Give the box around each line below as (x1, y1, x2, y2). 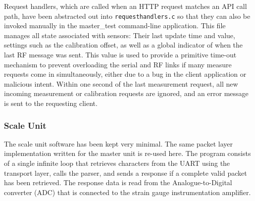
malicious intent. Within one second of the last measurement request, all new (4, 78, 238, 89)
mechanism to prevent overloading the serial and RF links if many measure (4, 59, 232, 69)
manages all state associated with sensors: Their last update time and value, (4, 30, 235, 40)
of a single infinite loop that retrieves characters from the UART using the (4, 158, 230, 168)
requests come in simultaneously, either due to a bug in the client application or (4, 69, 247, 79)
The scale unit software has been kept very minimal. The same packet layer (4, 138, 233, 149)
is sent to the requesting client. (4, 98, 98, 108)
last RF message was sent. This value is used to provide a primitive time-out (4, 50, 237, 60)
